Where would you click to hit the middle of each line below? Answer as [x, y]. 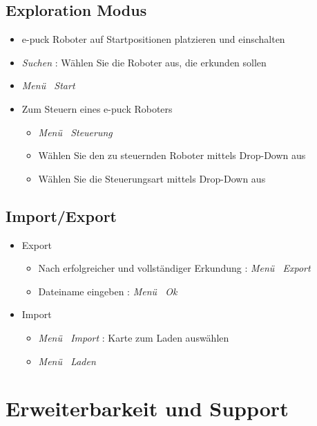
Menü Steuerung [75, 132]
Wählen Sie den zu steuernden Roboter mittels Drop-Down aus [172, 155]
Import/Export [61, 215]
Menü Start [48, 85]
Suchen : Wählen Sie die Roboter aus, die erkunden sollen [144, 62]
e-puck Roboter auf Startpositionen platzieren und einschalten [153, 39]
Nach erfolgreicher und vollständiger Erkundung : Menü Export [174, 268]
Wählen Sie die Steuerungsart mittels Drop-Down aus [152, 178]
